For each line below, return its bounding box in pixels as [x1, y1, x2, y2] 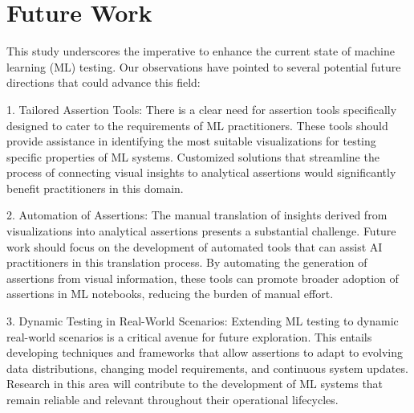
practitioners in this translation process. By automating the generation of [6, 254, 367, 271]
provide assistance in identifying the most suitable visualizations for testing [6, 133, 376, 149]
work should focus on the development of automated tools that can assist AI [6, 238, 383, 255]
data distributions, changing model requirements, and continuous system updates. [6, 359, 408, 376]
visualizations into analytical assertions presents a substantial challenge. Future [6, 223, 396, 239]
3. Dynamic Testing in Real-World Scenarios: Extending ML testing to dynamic [6, 313, 399, 329]
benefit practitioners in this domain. [6, 179, 184, 196]
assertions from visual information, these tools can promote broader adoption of [6, 269, 399, 286]
